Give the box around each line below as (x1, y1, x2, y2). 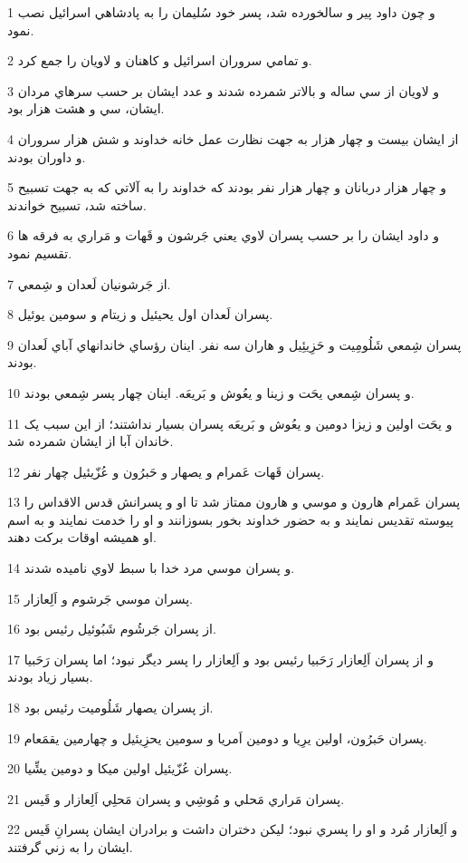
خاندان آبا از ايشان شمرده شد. (7, 431, 174, 451)
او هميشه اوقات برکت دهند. (7, 528, 157, 547)
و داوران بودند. (7, 147, 86, 166)
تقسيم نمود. (7, 243, 72, 262)
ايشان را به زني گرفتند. (7, 838, 133, 856)
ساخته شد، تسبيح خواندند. (7, 195, 148, 214)
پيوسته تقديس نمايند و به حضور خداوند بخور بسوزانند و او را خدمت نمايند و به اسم (7, 509, 454, 528)
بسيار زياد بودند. (7, 667, 93, 686)
